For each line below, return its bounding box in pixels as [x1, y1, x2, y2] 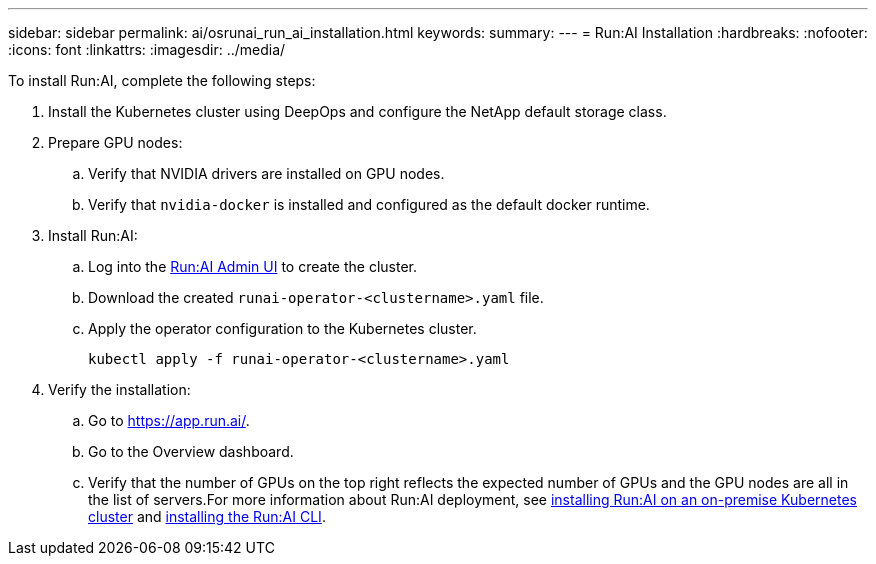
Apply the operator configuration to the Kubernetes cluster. [88, 320, 477, 337]
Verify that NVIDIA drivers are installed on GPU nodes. [88, 165, 445, 182]
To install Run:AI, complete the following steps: [8, 72, 316, 89]
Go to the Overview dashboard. [88, 443, 294, 460]
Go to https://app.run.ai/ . [88, 412, 250, 429]
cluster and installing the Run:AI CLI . [88, 508, 326, 525]
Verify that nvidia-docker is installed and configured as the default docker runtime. [88, 196, 650, 213]
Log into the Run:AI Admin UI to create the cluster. [88, 258, 417, 275]
